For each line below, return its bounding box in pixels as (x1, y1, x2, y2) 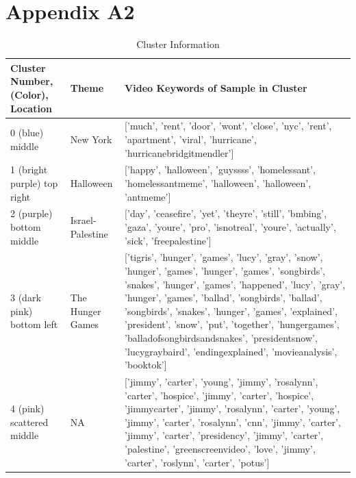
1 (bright (10, 162, 48, 177)
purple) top (10, 175, 58, 190)
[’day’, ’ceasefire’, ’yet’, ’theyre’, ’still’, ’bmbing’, (125, 206, 327, 221)
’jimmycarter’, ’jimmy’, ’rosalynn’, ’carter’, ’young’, (125, 401, 340, 416)
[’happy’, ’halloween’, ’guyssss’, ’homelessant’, (125, 162, 316, 177)
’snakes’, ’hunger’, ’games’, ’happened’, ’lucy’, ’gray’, (125, 277, 346, 291)
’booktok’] (125, 357, 167, 372)
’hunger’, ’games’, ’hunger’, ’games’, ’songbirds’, (125, 264, 326, 278)
